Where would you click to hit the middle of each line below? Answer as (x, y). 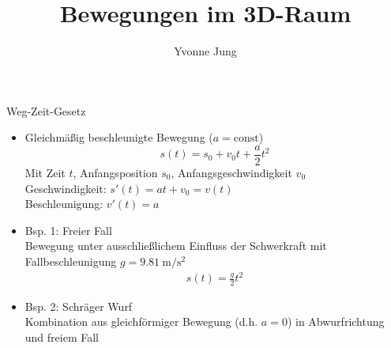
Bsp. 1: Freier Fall (68, 230)
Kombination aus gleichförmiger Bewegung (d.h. (141, 322)
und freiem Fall (62, 337)
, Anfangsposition (115, 172)
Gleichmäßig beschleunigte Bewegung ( (119, 137)
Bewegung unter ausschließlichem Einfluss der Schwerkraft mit (176, 246)
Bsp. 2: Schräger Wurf (79, 306)
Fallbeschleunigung (71, 261)
